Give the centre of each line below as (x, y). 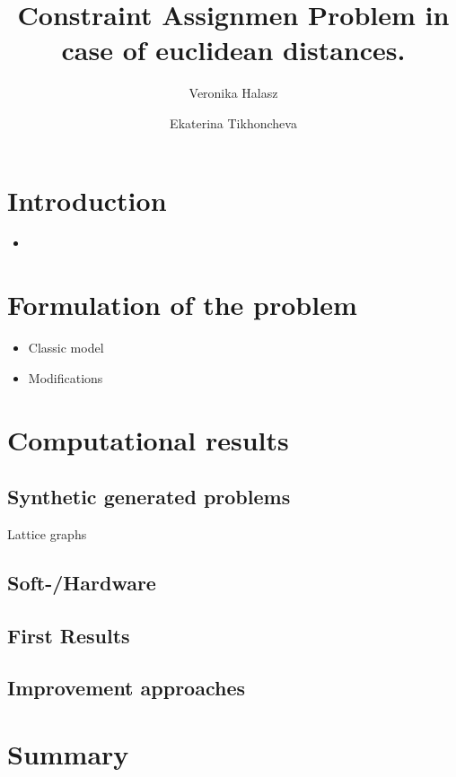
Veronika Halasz (233, 93)
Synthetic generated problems (149, 497)
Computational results (148, 439)
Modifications (66, 377)
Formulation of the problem (182, 305)
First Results (69, 635)
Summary (68, 754)
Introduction (87, 200)
